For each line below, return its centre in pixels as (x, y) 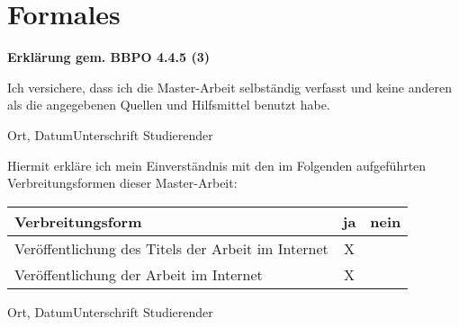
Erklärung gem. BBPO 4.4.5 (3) (108, 57)
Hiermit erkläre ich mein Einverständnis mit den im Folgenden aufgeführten (217, 165)
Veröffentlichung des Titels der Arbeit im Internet (171, 248)
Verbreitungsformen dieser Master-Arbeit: (122, 183)
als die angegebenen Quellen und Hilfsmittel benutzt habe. (169, 105)
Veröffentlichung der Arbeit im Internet (139, 274)
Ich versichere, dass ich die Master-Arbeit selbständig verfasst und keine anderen (229, 87)
